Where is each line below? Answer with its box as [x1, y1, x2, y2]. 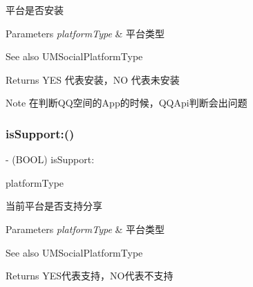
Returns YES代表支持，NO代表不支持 [6, 268, 174, 283]
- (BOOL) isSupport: [6, 152, 95, 167]
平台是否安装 [6, 3, 64, 17]
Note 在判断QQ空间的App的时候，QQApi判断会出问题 [6, 95, 247, 110]
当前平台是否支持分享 [6, 198, 102, 213]
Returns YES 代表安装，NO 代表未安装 [6, 72, 180, 86]
